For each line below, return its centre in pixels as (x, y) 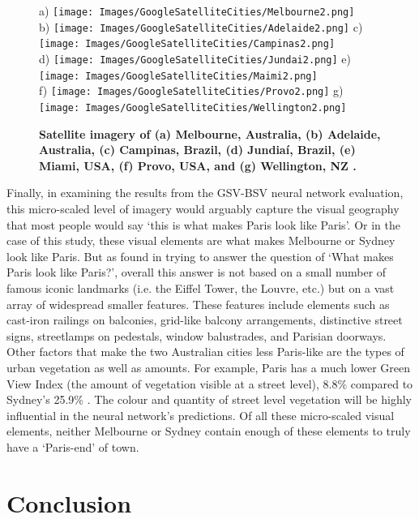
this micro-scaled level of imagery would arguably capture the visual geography (203, 208)
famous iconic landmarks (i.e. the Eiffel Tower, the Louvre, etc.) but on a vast (201, 287)
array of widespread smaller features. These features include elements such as (198, 304)
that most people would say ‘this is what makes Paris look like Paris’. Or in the (203, 224)
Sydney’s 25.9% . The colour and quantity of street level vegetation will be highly (209, 399)
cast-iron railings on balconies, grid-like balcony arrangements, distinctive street (205, 320)
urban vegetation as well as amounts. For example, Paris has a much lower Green (209, 367)
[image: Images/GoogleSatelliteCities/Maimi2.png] (178, 76)
